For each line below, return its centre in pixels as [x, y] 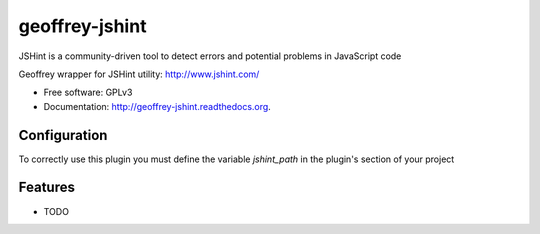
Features [46, 187]
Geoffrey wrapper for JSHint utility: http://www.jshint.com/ [139, 74]
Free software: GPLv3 [88, 92]
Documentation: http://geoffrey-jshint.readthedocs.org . [157, 106]
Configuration [63, 135]
